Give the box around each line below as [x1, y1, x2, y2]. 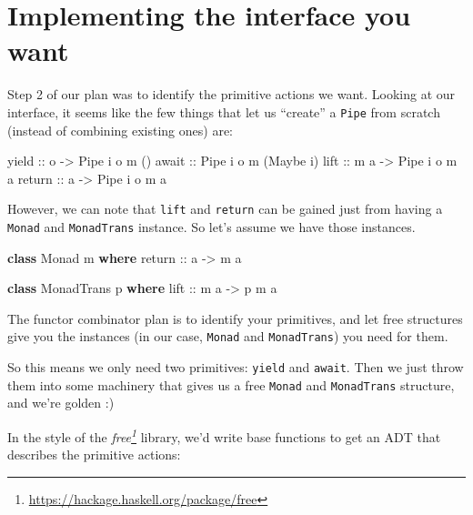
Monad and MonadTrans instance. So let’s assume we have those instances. [7, 217, 416, 236]
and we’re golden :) [7, 393, 115, 412]
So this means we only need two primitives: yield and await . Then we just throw [7, 358, 464, 377]
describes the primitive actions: [7, 445, 181, 464]
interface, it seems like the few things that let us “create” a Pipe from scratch [7, 102, 440, 121]
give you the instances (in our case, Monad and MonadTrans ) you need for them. [7, 327, 448, 346]
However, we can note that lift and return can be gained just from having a [7, 199, 443, 218]
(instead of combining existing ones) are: [7, 120, 233, 139]
